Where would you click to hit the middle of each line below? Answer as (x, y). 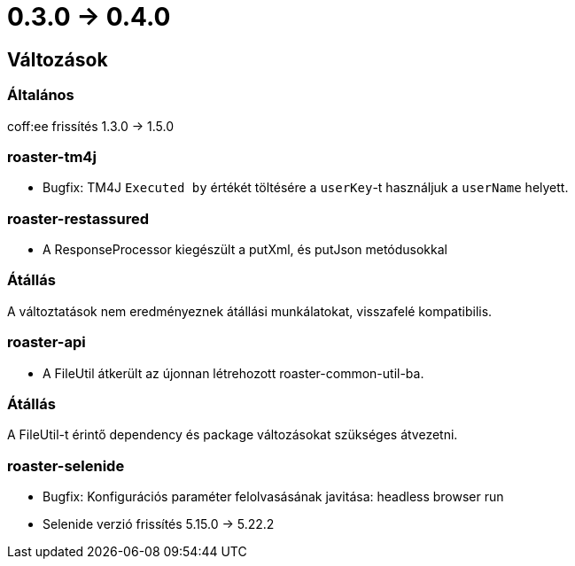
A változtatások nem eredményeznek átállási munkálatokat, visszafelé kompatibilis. (250, 311)
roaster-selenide (66, 465)
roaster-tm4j (52, 156)
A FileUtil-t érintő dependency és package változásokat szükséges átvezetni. (233, 435)
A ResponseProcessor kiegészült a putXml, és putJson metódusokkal (245, 250)
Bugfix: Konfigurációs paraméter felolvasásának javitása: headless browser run (273, 497)
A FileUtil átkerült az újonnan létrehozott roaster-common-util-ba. (233, 373)
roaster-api (47, 342)
